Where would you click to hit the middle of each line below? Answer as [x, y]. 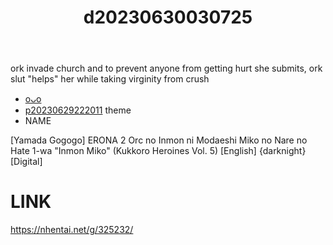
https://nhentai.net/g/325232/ [72, 230]
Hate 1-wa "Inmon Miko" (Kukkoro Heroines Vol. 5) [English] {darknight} [158, 151]
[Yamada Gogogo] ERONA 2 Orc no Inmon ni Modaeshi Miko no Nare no [159, 140]
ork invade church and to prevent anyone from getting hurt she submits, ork [166, 68]
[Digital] [26, 162]
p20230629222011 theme [78, 110]
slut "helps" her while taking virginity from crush [110, 79]
